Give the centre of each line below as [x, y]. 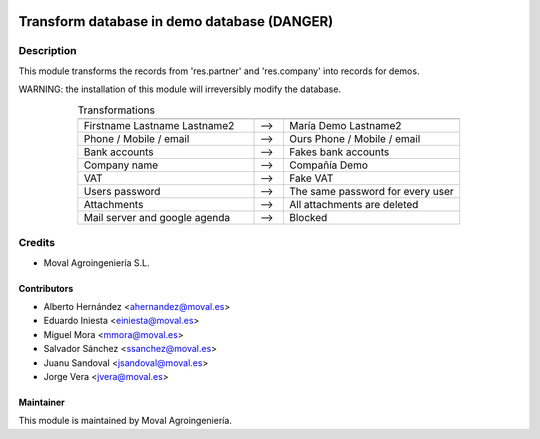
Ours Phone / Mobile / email [355, 138]
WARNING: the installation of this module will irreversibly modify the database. [180, 89]
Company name [121, 165]
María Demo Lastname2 [345, 125]
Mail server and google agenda [157, 217]
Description [47, 51]
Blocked [308, 217]
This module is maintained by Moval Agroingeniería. [125, 421]
